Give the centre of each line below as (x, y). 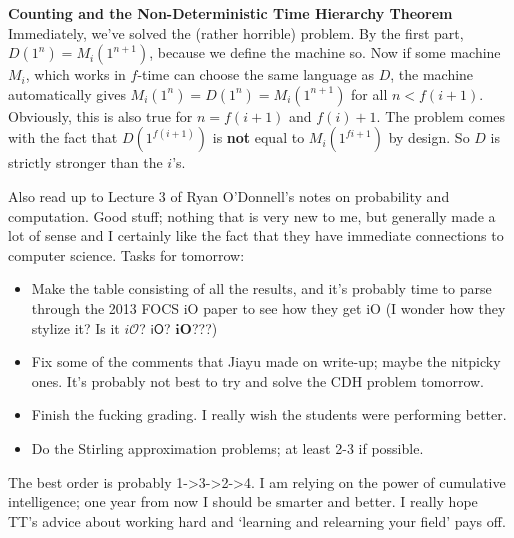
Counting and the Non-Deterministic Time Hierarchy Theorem (230, 13)
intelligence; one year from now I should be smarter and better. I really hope (243, 501)
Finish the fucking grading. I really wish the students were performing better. (269, 414)
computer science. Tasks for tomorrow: (126, 254)
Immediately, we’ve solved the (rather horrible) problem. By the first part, (236, 32)
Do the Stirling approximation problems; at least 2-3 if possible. (227, 447)
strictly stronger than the (85, 162)
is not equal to (258, 137)
